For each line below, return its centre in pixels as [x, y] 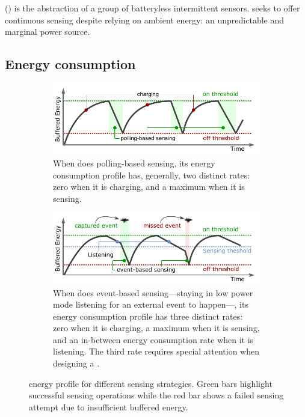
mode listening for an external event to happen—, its [151, 304]
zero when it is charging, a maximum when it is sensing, [156, 328]
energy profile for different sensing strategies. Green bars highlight [151, 383]
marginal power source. [48, 32]
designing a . [76, 363]
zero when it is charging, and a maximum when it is [149, 187]
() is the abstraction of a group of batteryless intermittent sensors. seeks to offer [152, 8]
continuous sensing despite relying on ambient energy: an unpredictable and [145, 20]
